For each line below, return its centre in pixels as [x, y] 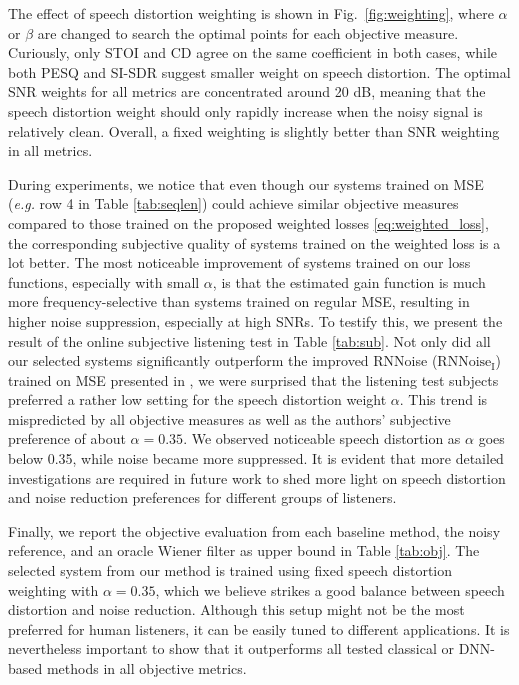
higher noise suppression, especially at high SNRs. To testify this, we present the [255, 320]
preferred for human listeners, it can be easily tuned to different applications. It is [259, 628]
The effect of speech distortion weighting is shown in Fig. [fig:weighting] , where [251, 13]
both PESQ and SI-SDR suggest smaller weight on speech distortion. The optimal [259, 71]
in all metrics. [50, 150]
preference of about [67, 438]
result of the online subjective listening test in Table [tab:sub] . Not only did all [249, 340]
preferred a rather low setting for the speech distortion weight [197, 399]
